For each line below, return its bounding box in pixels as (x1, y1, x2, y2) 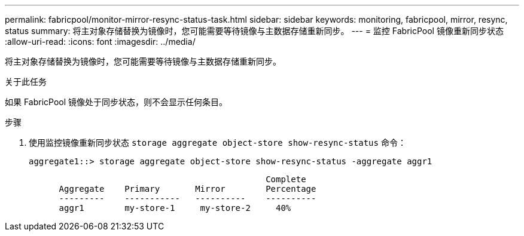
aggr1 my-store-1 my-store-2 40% (59, 203, 291, 213)
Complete (266, 174, 306, 184)
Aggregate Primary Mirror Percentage (59, 184, 316, 194)
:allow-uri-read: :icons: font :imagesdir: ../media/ (5, 36, 196, 47)
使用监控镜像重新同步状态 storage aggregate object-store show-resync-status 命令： (29, 137, 406, 148)
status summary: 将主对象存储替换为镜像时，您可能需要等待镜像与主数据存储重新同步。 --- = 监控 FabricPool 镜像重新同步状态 (5, 26, 504, 36)
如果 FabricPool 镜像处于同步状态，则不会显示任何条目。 (5, 97, 228, 107)
